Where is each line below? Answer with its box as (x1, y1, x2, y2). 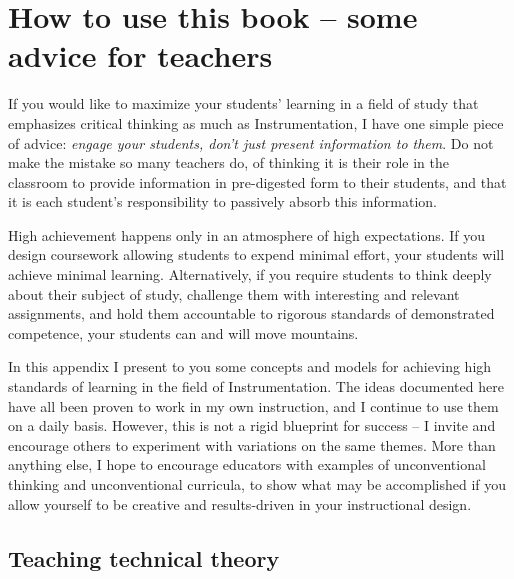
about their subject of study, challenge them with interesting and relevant (8, 283, 460, 304)
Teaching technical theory (8, 542, 280, 573)
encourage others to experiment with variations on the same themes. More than (8, 434, 496, 455)
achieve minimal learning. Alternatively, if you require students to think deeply (8, 264, 492, 285)
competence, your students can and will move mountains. (8, 322, 359, 343)
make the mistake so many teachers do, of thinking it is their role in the (8, 152, 449, 173)
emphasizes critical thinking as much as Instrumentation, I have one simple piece (8, 112, 504, 133)
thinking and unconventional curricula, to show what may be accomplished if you (8, 474, 507, 494)
